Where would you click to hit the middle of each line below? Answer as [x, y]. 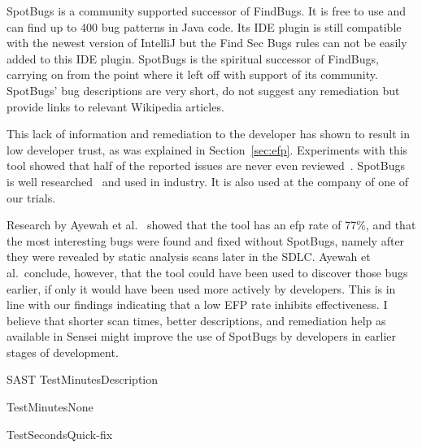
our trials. [31, 197]
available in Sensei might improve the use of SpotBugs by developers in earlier [201, 336]
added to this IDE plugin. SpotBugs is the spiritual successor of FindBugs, [193, 58]
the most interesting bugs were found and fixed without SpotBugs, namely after [206, 240]
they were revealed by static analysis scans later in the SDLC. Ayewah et [189, 257]
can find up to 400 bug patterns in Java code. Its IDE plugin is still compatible [204, 26]
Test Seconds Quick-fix [60, 434]
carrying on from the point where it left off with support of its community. [192, 74]
